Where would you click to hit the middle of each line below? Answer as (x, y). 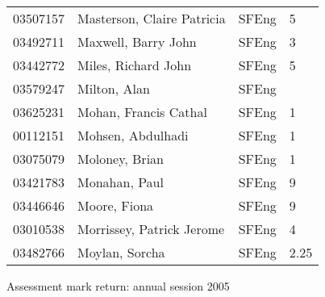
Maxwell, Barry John (137, 42)
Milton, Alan (114, 88)
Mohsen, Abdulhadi (133, 135)
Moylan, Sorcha (121, 252)
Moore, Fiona (116, 205)
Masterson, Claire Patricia (152, 18)
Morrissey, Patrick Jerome (151, 229)
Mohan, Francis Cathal (142, 112)
